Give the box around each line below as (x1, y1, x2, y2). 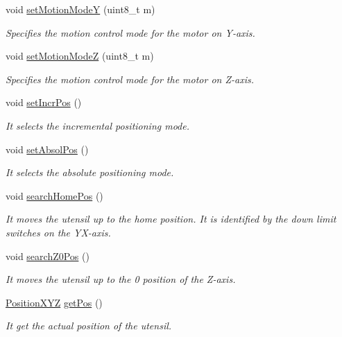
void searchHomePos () (6, 188, 103, 202)
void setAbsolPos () (6, 141, 89, 156)
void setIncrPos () (6, 95, 82, 110)
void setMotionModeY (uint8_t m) (6, 2, 155, 16)
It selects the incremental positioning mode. (6, 118, 190, 132)
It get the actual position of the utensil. (6, 318, 172, 333)
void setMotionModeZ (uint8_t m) (6, 49, 154, 63)
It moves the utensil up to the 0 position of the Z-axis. (6, 272, 236, 286)
